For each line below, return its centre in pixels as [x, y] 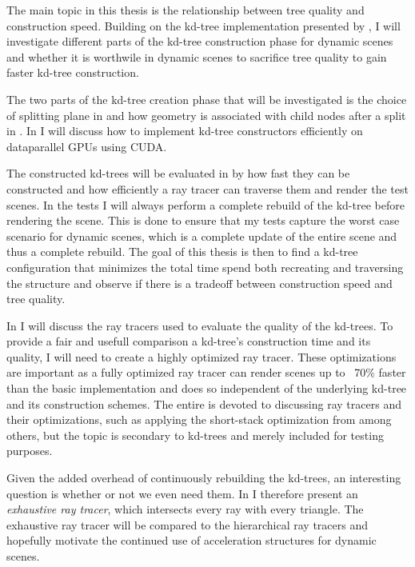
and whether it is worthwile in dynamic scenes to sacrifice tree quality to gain [197, 56]
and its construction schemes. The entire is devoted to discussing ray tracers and [204, 403]
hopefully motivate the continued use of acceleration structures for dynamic [192, 540]
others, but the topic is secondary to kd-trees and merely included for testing [195, 435]
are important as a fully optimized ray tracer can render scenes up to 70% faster [206, 372]
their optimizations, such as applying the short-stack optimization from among [199, 419]
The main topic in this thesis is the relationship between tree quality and [186, 10]
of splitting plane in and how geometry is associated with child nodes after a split [206, 115]
